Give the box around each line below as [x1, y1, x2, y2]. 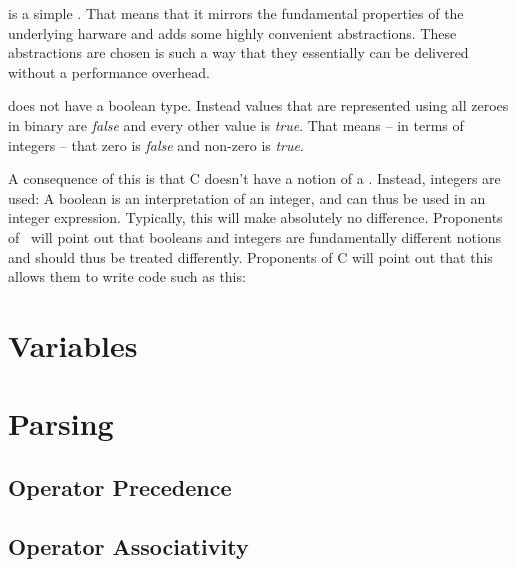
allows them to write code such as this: [8, 266, 246, 287]
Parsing [8, 403, 114, 444]
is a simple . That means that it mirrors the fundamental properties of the [8, 3, 464, 23]
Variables [8, 324, 138, 365]
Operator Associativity [8, 530, 249, 561]
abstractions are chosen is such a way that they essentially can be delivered [8, 42, 469, 63]
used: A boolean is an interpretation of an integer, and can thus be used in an [8, 187, 486, 208]
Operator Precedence [8, 471, 232, 502]
